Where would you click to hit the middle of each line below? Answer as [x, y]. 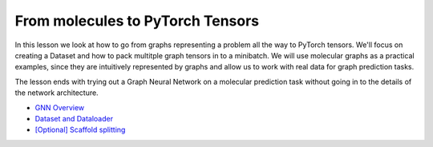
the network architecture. [57, 93]
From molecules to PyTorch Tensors [137, 21]
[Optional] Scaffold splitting [80, 130]
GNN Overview [60, 107]
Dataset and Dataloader [74, 118]
